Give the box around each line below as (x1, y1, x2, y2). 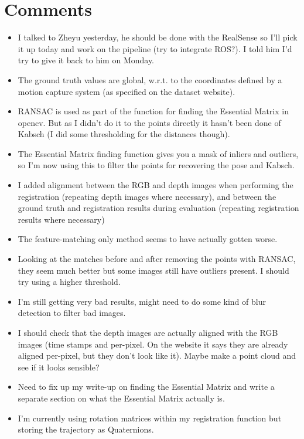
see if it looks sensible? (18, 360, 100, 373)
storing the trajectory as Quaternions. (18, 423, 154, 435)
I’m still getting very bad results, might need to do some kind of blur (18, 295, 266, 307)
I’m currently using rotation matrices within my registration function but (18, 411, 282, 424)
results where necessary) (18, 213, 105, 225)
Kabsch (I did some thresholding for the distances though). (18, 128, 230, 140)
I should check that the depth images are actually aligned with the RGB (18, 326, 278, 338)
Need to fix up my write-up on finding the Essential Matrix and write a (18, 380, 275, 393)
